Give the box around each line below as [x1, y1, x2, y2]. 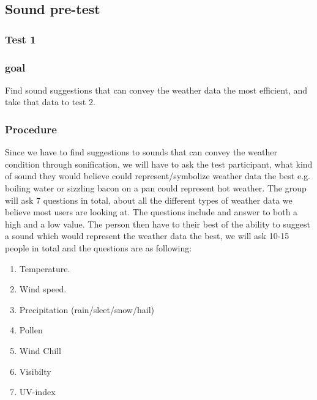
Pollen [19, 324, 43, 336]
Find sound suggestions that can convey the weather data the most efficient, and [5, 83, 308, 96]
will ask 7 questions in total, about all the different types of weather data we [5, 193, 293, 206]
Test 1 [5, 31, 36, 46]
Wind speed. [19, 283, 67, 295]
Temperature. [19, 262, 70, 275]
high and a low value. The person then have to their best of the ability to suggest [5, 217, 310, 230]
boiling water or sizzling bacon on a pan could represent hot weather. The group [5, 182, 307, 194]
